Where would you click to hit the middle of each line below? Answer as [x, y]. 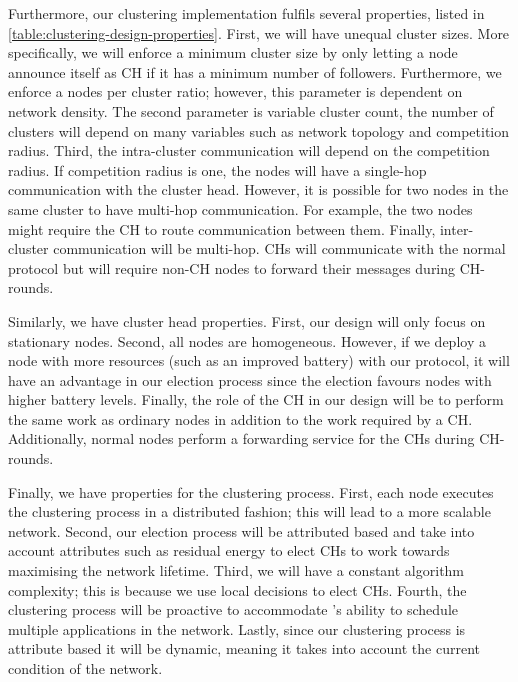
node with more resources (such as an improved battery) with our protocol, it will [259, 360]
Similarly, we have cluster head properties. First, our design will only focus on [247, 320]
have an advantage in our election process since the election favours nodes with [250, 379]
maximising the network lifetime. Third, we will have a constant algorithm [236, 570]
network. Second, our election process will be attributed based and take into [241, 530]
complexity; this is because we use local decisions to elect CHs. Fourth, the [237, 589]
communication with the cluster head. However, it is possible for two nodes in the [258, 189]
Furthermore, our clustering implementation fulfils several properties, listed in [246, 13]
